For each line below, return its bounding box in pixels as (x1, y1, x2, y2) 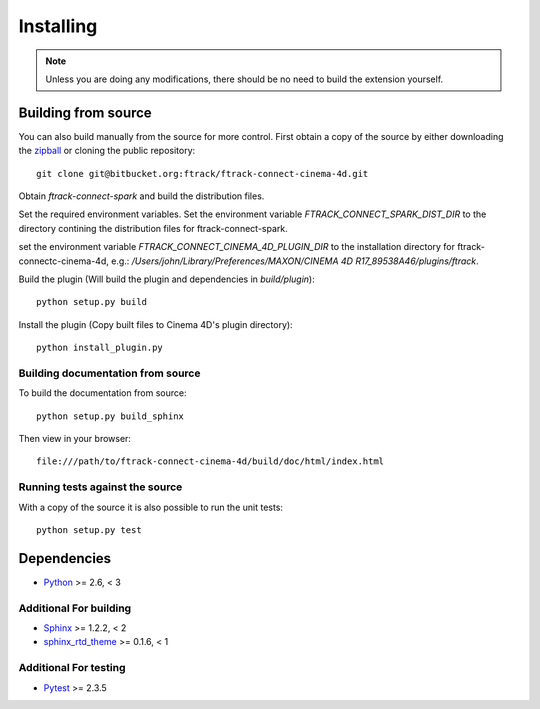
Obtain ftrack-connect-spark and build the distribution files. (18, 190, 265, 202)
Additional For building (18, 601, 132, 615)
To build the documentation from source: (18, 387, 187, 399)
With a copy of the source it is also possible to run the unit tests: (18, 501, 284, 513)
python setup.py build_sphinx (36, 410, 185, 422)
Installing (18, 15, 98, 37)
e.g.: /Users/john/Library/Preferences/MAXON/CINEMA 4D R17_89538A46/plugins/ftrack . (110, 255, 479, 267)
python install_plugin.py (36, 342, 164, 354)
